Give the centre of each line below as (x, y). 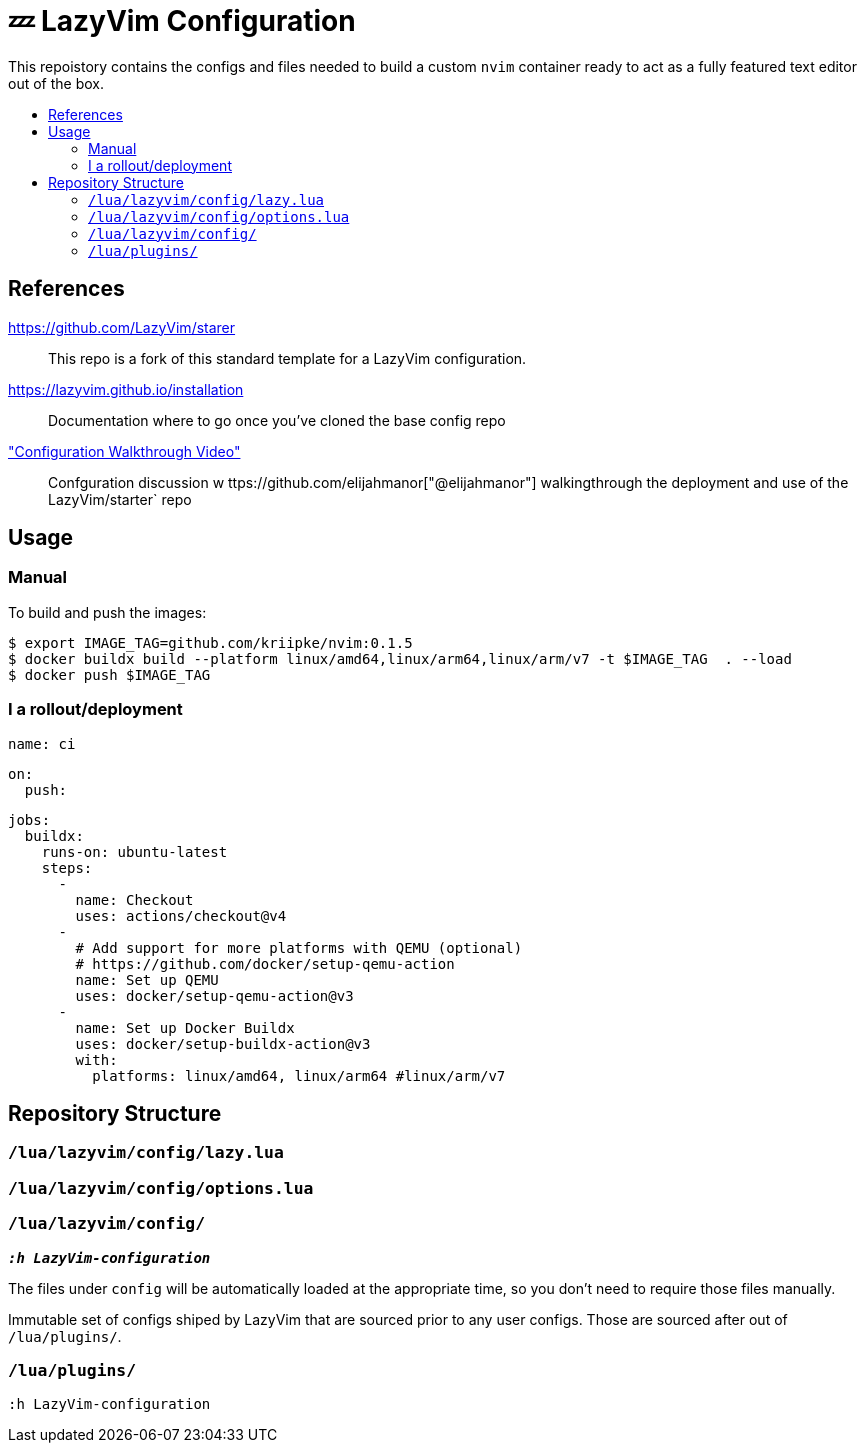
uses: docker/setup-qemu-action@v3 (214, 995)
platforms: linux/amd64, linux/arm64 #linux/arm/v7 (299, 1075)
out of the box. (56, 83)
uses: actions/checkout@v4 (181, 915)
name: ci (42, 743)
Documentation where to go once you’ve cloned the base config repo (277, 420)
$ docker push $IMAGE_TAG (109, 674)
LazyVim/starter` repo (120, 499)
